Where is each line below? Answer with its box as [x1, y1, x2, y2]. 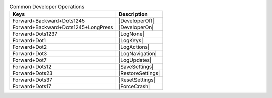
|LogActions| [118, 44, 150, 51]
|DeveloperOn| [118, 24, 154, 31]
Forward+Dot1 [12, 37, 46, 44]
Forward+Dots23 [12, 70, 53, 77]
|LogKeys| [118, 37, 143, 44]
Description [118, 11, 148, 18]
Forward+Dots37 [12, 76, 53, 83]
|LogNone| [118, 30, 145, 37]
